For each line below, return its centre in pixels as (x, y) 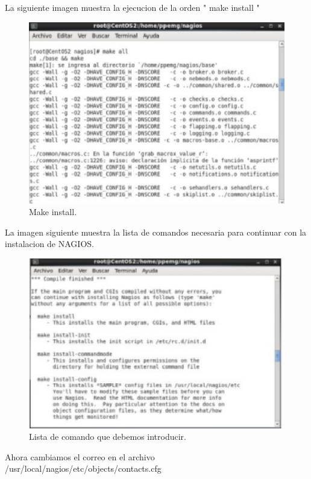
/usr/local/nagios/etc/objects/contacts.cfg (83, 468)
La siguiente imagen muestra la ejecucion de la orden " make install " (132, 7)
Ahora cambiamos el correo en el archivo (80, 456)
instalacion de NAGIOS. (49, 244)
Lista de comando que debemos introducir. (108, 437)
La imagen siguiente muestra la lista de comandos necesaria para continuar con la (156, 232)
